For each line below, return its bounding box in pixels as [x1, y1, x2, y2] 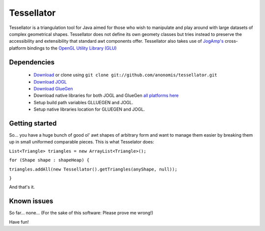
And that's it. [9, 184, 35, 190]
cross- [224, 38, 238, 44]
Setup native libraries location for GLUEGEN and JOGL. [33, 106, 145, 113]
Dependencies [9, 58, 55, 66]
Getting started [9, 119, 57, 127]
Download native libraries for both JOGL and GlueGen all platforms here [33, 92, 179, 98]
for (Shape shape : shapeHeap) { [9, 157, 90, 163]
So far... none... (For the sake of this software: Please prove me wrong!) [9, 210, 154, 216]
